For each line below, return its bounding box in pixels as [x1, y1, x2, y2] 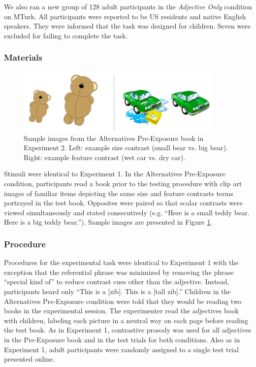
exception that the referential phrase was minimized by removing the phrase [4, 267, 234, 277]
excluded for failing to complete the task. [4, 30, 128, 40]
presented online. [4, 354, 55, 364]
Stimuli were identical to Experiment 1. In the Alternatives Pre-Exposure [4, 168, 225, 179]
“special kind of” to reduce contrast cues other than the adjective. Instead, [4, 276, 229, 287]
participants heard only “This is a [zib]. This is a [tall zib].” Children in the [4, 286, 231, 297]
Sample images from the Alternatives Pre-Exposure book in [24, 133, 204, 143]
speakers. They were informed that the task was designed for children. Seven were [4, 21, 251, 31]
